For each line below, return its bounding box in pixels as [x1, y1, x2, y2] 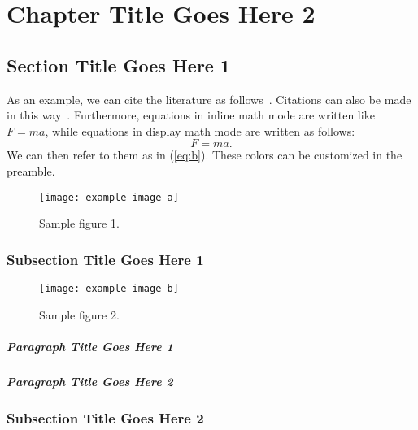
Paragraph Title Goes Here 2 [7, 372, 173, 389]
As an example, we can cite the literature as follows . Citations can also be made [7, 90, 411, 107]
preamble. [7, 162, 55, 179]
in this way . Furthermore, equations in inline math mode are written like [7, 106, 375, 124]
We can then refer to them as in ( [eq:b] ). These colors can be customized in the [7, 146, 403, 163]
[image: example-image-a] [39, 191, 179, 203]
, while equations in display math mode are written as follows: [45, 122, 355, 139]
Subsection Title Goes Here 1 [7, 249, 204, 269]
